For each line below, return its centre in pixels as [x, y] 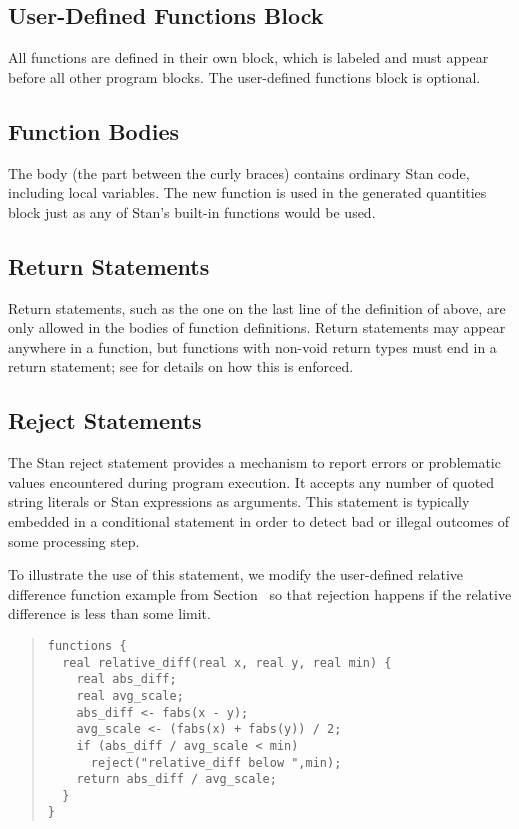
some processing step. [74, 540]
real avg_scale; [130, 695]
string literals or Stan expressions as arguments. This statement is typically [239, 501]
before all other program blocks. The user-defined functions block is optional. [244, 76]
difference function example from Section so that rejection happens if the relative [260, 593]
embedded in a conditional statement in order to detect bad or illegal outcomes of [259, 520]
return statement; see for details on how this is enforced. [181, 366]
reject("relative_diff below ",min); [216, 762]
